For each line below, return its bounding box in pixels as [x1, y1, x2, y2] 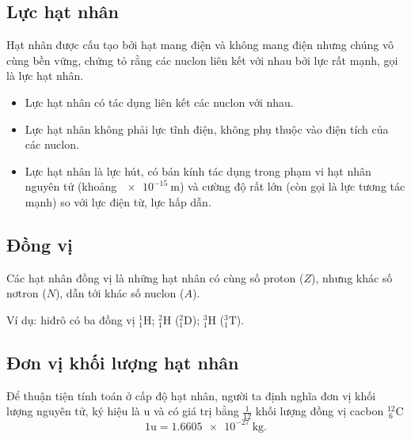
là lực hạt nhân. [6, 67, 84, 84]
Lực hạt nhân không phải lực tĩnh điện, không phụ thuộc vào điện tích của [25, 120, 389, 137]
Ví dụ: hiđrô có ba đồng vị [6, 311, 135, 327]
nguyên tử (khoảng [25, 178, 117, 195]
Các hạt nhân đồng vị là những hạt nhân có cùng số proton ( [6, 269, 304, 286]
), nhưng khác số [311, 269, 393, 286]
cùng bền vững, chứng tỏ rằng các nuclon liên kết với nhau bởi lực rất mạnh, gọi [6, 51, 398, 68]
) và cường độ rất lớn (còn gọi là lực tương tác [179, 178, 405, 195]
